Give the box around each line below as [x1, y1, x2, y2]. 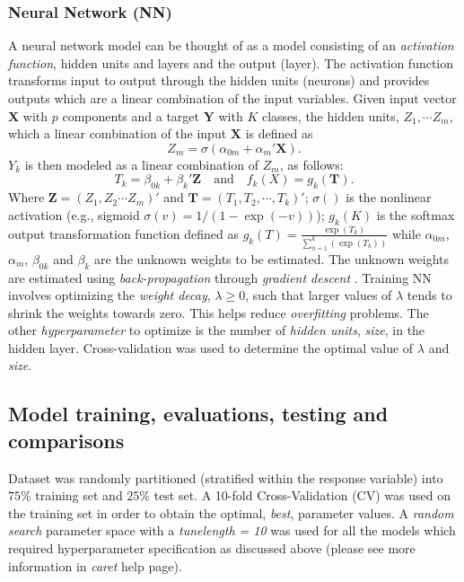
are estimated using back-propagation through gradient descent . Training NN [8, 268, 432, 287]
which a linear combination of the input [8, 124, 227, 143]
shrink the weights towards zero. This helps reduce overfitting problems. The [8, 303, 429, 322]
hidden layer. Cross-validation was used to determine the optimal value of [8, 338, 414, 357]
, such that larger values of [245, 286, 392, 304]
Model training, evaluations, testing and [8, 400, 389, 428]
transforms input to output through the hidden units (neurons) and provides [8, 71, 430, 90]
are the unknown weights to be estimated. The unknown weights [94, 249, 450, 268]
